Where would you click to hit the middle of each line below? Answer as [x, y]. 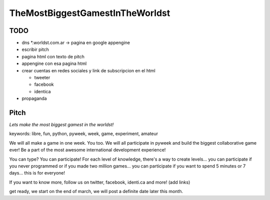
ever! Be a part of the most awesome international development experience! [87, 150]
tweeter [42, 78]
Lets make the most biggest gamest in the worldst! [61, 125]
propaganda [34, 99]
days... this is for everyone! [37, 173]
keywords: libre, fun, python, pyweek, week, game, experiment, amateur [84, 134]
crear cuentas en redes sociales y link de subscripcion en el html [89, 70]
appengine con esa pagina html [54, 64]
